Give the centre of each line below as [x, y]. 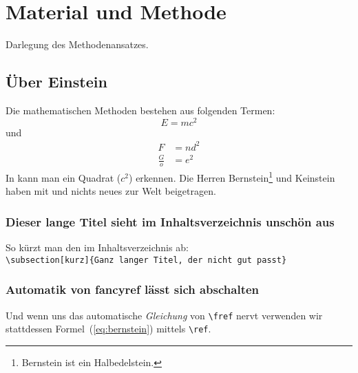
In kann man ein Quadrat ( [63, 177]
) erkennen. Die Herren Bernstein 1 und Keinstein [232, 177]
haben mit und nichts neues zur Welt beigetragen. [111, 191]
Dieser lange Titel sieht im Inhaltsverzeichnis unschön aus [170, 221]
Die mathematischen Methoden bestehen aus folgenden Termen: [140, 110]
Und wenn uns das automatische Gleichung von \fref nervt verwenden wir [164, 315]
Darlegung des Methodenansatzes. [77, 44]
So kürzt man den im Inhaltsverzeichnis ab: [97, 247]
